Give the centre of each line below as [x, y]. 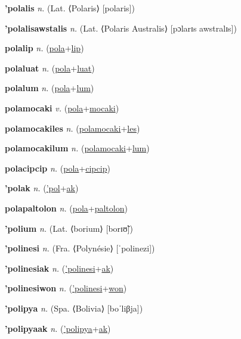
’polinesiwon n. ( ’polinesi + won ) [66, 288]
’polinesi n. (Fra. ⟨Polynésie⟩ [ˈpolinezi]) [80, 248]
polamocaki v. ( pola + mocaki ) [62, 108]
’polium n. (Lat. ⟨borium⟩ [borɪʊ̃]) [69, 228]
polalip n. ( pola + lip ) [44, 48]
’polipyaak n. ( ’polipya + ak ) [58, 328]
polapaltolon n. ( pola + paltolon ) [66, 208]
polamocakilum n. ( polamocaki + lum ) [77, 148]
